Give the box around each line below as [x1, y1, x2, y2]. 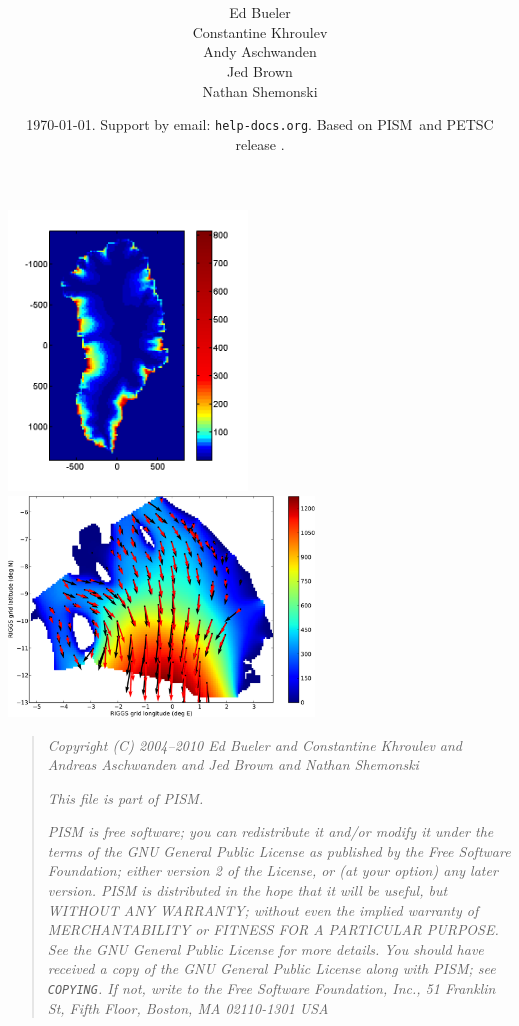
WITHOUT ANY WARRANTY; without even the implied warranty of [47, 899, 479, 920]
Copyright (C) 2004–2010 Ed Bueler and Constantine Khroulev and [47, 734, 463, 755]
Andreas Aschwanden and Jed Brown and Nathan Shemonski [47, 754, 419, 775]
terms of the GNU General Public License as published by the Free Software [47, 840, 511, 861]
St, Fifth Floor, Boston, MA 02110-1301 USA [47, 997, 329, 1018]
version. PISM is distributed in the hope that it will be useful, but [47, 880, 448, 901]
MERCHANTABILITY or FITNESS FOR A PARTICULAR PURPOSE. [47, 919, 499, 940]
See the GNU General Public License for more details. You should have [47, 938, 484, 959]
